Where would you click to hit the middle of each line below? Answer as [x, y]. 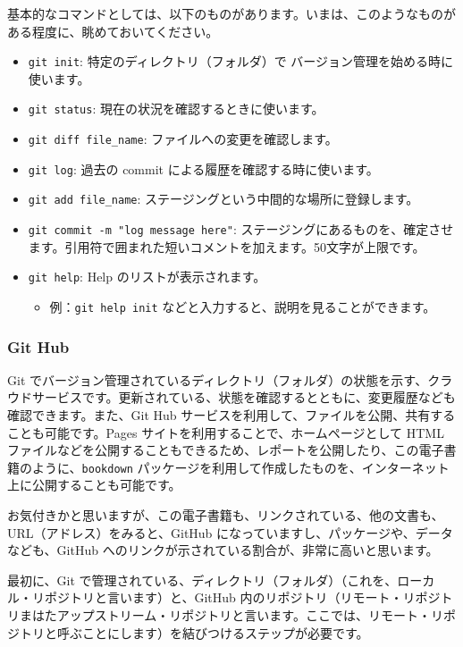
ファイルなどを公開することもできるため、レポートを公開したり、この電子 [226, 450]
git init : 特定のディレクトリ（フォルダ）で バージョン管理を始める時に [241, 61]
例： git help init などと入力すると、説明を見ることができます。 [243, 306]
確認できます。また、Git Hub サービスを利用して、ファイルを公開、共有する [231, 415]
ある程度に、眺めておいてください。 [113, 31]
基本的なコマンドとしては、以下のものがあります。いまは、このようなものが [231, 13]
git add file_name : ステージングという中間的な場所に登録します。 [223, 199]
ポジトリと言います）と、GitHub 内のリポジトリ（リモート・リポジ [242, 597]
